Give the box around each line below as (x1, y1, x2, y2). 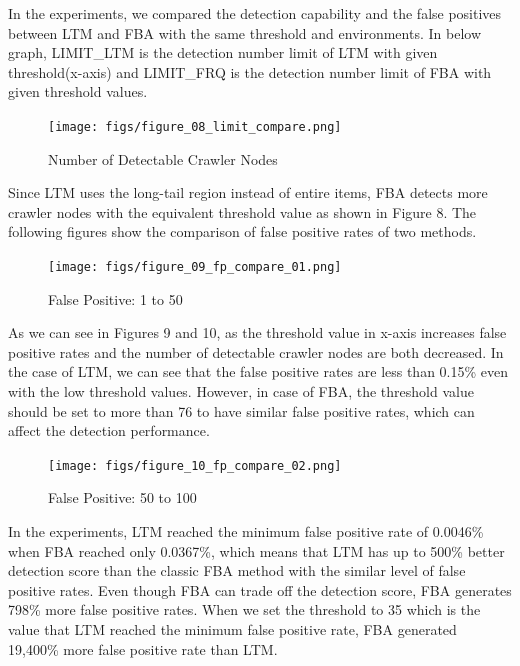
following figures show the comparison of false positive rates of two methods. (8, 221, 477, 242)
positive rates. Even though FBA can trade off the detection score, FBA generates (8, 579, 512, 600)
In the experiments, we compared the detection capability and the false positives (8, 3, 502, 23)
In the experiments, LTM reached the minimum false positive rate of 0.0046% (8, 521, 484, 542)
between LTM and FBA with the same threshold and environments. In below (8, 22, 481, 43)
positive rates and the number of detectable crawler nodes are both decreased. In (8, 341, 504, 362)
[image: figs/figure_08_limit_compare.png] (48, 119, 342, 134)
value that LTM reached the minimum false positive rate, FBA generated (8, 619, 457, 640)
